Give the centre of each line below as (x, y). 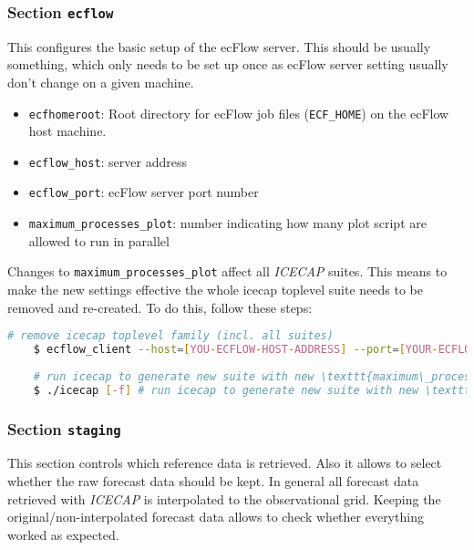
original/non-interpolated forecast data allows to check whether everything (216, 517)
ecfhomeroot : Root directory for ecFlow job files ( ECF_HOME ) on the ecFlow (239, 113)
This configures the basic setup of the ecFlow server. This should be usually (219, 46)
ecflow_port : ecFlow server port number (144, 192)
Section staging (64, 428)
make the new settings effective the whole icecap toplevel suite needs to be (215, 290)
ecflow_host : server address (108, 161)
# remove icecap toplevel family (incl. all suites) (170, 336)
